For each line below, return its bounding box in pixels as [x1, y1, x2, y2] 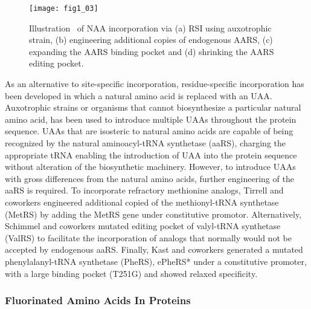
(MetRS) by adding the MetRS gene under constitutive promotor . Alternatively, [5, 207, 302, 220]
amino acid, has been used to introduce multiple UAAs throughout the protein [5, 112, 297, 125]
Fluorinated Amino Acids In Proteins [5, 293, 191, 308]
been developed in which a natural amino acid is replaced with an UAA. [5, 89, 272, 102]
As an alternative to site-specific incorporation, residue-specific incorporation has [5, 77, 304, 90]
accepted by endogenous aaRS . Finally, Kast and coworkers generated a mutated [5, 243, 303, 256]
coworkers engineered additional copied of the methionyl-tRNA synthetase [5, 195, 279, 208]
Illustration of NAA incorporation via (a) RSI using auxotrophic [29, 21, 272, 34]
